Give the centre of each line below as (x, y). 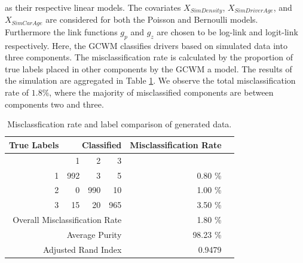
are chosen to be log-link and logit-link (227, 31)
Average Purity (94, 234)
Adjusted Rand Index (82, 249)
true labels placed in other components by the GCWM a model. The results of (149, 68)
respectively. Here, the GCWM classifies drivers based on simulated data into (146, 45)
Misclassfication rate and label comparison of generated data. (120, 124)
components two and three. (54, 104)
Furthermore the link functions (61, 31)
